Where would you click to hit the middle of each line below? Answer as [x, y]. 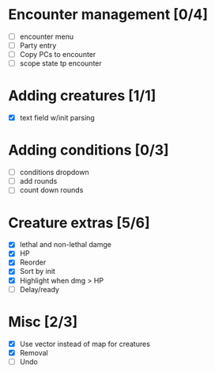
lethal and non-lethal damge [66, 245]
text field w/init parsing [57, 118]
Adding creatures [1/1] [82, 96]
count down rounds [51, 190]
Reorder [33, 262]
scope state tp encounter [61, 63]
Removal [34, 352]
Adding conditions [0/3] [89, 150]
